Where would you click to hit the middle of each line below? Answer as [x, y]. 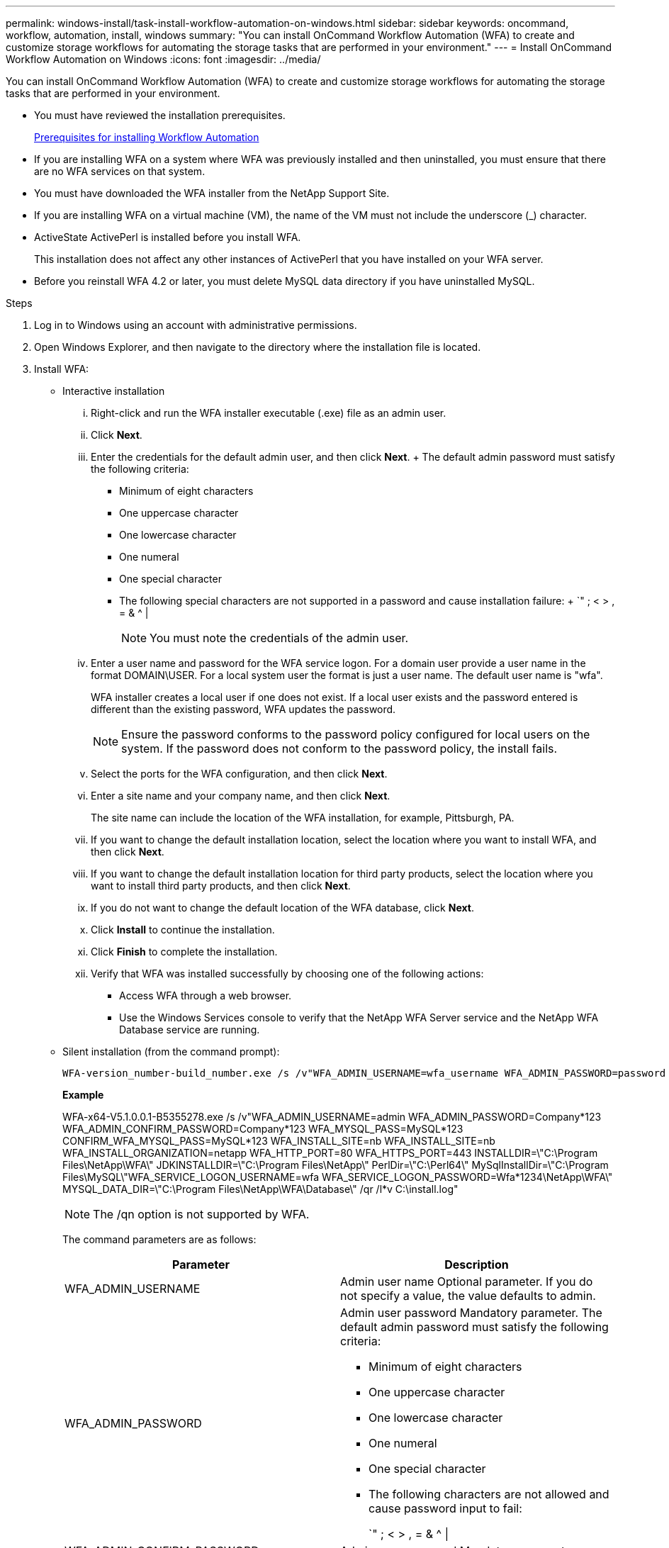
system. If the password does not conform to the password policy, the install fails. [339, 748]
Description [477, 1264]
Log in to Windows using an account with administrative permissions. [196, 325]
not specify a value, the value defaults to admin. [468, 1296]
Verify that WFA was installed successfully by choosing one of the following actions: [287, 974]
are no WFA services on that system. [120, 171]
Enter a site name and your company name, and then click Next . [241, 796]
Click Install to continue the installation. [183, 930]
